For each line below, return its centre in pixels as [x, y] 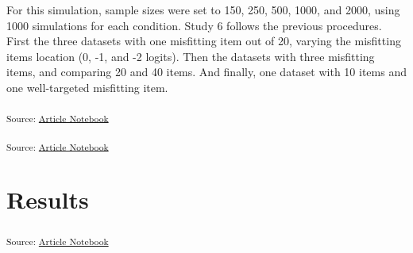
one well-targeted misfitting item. [87, 87]
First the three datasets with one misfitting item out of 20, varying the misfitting [204, 41]
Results [48, 199]
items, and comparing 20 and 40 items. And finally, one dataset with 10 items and [206, 72]
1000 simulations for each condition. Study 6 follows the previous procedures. [194, 25]
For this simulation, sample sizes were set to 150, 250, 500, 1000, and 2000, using [203, 10]
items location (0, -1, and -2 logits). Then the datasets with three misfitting [191, 56]
